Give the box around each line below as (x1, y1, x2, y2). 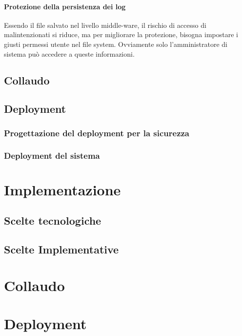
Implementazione (4, 179, 121, 199)
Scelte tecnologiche (4, 213, 101, 228)
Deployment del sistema (4, 149, 100, 161)
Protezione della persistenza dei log (4, 1, 126, 11)
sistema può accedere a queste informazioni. (4, 48, 135, 59)
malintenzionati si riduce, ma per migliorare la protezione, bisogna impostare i (4, 29, 238, 40)
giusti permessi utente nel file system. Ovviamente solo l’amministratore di (4, 39, 227, 49)
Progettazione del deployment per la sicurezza (4, 126, 190, 139)
